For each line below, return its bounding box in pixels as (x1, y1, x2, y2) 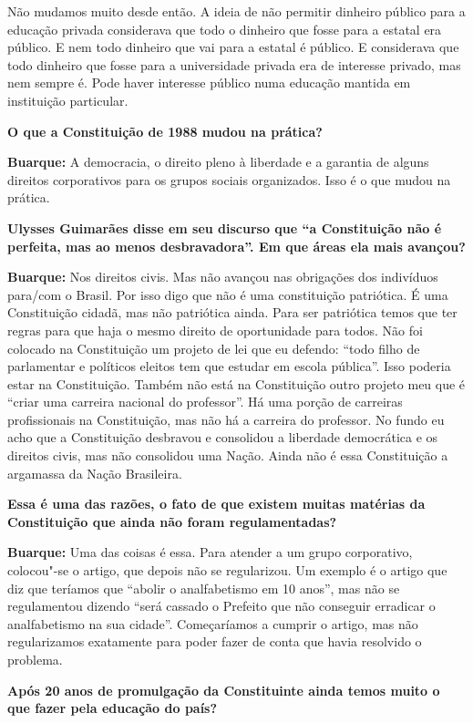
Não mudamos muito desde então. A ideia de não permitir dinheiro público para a (7, 2, 466, 20)
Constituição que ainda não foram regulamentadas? (7, 511, 337, 531)
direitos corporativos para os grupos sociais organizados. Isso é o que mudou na (7, 170, 451, 189)
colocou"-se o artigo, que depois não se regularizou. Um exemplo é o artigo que (7, 561, 447, 580)
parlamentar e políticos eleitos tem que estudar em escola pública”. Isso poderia (7, 356, 451, 376)
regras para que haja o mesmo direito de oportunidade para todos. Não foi (7, 320, 423, 339)
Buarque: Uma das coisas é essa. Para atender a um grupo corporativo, (7, 542, 413, 562)
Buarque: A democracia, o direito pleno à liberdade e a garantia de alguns (7, 152, 429, 171)
